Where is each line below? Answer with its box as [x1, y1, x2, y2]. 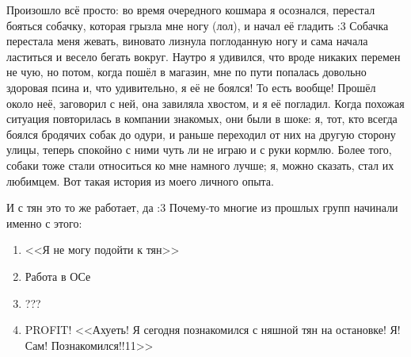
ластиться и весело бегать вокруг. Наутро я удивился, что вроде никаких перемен [6, 48, 401, 64]
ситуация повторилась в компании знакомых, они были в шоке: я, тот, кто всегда [6, 110, 398, 127]
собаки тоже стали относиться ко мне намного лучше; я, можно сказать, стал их [6, 156, 394, 173]
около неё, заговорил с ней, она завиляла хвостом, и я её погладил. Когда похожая [6, 94, 405, 111]
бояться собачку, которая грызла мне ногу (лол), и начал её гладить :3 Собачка [6, 17, 389, 33]
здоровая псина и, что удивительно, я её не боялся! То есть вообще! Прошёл [6, 79, 376, 95]
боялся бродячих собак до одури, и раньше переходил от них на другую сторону [6, 125, 396, 142]
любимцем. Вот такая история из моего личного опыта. [6, 172, 274, 189]
